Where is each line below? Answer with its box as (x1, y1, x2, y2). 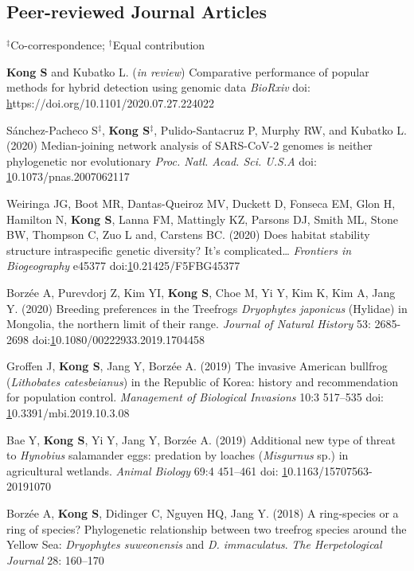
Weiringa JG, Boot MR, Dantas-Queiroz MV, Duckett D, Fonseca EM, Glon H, (6, 194, 396, 211)
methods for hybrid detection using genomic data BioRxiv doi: (6, 79, 310, 96)
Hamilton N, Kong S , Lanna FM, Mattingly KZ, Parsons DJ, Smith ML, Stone (6, 210, 399, 227)
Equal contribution (112, 37, 205, 53)
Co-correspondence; (10, 37, 105, 53)
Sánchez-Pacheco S (6, 121, 98, 138)
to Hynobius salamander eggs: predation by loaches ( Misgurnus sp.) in (6, 447, 349, 463)
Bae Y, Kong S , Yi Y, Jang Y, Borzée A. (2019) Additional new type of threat (6, 431, 396, 448)
